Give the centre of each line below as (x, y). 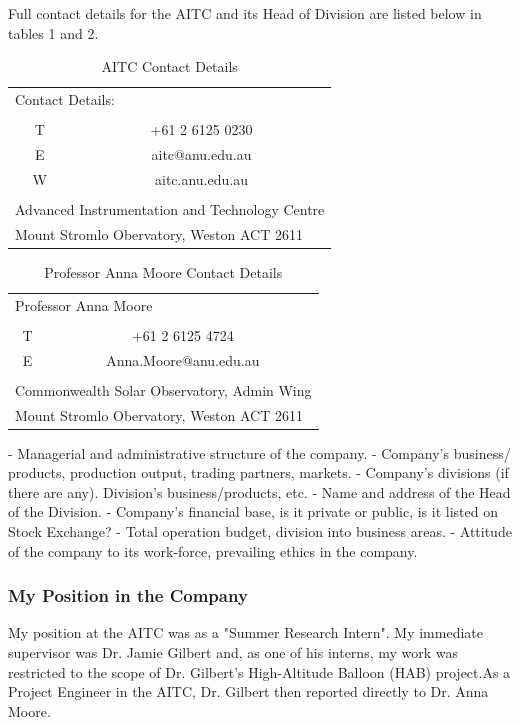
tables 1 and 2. (53, 32)
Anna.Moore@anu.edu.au (183, 359)
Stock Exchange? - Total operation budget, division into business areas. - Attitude (260, 531)
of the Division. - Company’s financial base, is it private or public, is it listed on (253, 511)
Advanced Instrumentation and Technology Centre (170, 208)
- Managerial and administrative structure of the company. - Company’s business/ (259, 452)
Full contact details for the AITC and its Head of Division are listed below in (245, 13)
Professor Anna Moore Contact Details (163, 271)
